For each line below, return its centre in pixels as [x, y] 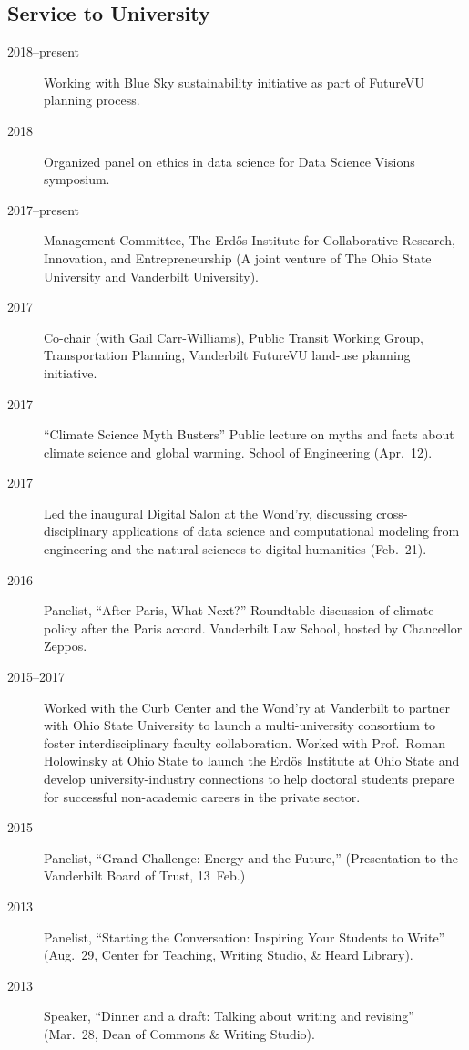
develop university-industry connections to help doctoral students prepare [249, 779]
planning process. [92, 100]
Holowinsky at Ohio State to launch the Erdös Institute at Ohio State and [252, 761]
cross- [392, 513]
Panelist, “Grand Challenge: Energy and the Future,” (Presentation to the [251, 857]
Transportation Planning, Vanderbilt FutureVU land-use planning [227, 355]
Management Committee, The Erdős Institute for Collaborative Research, [250, 240]
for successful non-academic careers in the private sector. [202, 796]
